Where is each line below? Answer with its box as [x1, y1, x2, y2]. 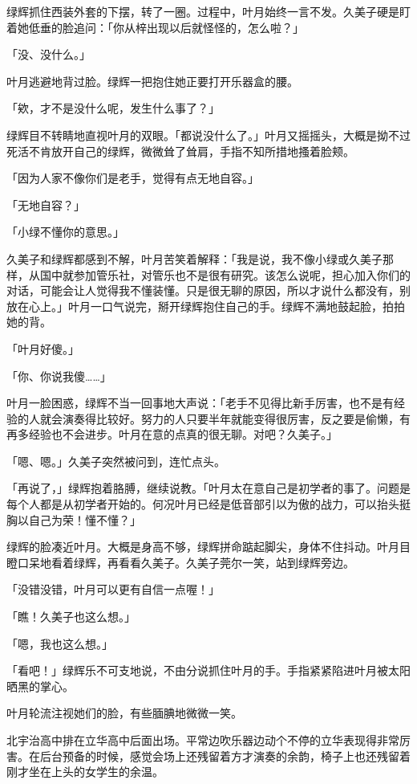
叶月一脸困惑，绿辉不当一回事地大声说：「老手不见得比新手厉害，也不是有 [6, 394, 394, 411]
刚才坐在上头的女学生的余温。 [6, 763, 164, 780]
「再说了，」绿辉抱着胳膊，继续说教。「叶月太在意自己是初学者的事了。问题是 [6, 480, 411, 496]
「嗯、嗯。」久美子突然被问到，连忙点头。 [6, 452, 225, 469]
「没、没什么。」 [6, 46, 91, 63]
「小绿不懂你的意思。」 [6, 223, 124, 240]
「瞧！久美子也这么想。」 [6, 608, 136, 625]
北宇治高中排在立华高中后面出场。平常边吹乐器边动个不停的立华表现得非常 [6, 732, 399, 748]
